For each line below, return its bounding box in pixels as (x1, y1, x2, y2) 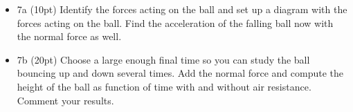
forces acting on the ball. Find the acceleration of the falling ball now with (17, 15, 334, 30)
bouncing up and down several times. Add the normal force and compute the (17, 66, 344, 80)
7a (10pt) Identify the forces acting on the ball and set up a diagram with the (17, 2, 347, 16)
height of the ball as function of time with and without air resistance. (17, 79, 311, 93)
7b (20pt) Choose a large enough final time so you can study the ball (17, 52, 310, 66)
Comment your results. (17, 93, 114, 107)
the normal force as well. (17, 29, 122, 44)
